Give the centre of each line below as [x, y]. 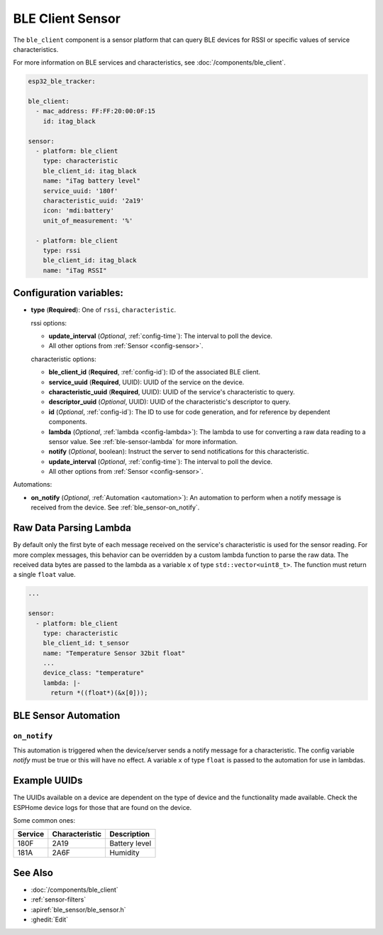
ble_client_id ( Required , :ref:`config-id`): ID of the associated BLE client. [155, 372]
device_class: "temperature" [94, 673]
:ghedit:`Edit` [50, 919]
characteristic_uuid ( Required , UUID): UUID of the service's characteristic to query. [172, 391]
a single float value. [44, 575]
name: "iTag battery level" [92, 181]
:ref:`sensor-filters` [59, 899]
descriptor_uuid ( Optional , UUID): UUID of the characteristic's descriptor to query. [170, 402]
